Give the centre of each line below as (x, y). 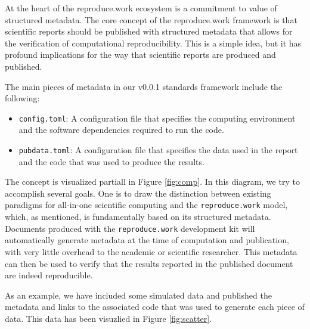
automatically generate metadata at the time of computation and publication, (147, 240)
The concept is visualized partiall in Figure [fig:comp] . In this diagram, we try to (152, 181)
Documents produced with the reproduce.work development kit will (130, 228)
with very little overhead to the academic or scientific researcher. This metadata (151, 251)
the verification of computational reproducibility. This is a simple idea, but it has (153, 43)
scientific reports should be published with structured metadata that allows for (149, 31)
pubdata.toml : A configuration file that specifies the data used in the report (158, 150)
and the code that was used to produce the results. (111, 161)
